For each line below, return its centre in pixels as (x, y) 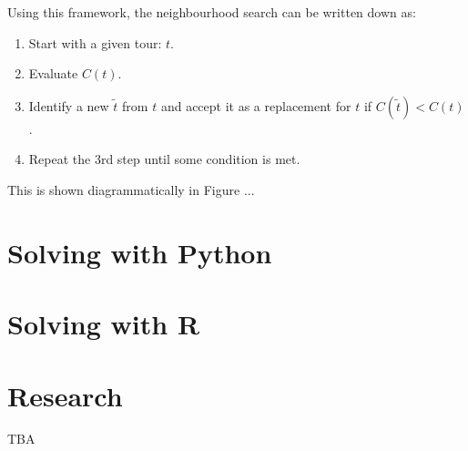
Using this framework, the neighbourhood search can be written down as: (212, 12)
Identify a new (69, 105)
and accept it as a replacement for (256, 105)
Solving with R (104, 324)
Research (65, 395)
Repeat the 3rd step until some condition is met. (164, 159)
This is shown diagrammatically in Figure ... (131, 189)
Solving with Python (140, 252)
